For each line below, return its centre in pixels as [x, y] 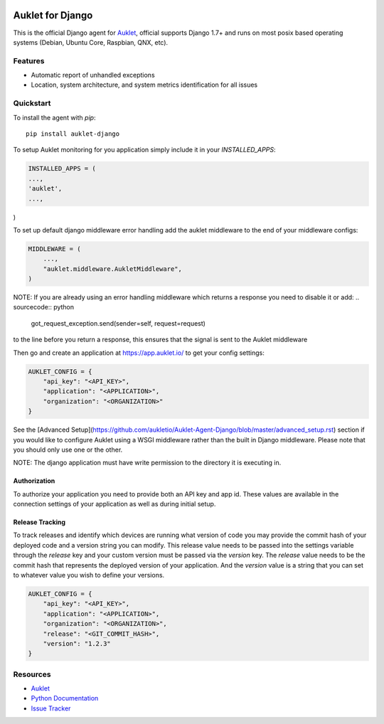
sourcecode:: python [44, 307]
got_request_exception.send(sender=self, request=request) [118, 323]
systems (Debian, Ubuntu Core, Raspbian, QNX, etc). [91, 42]
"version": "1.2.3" [77, 643]
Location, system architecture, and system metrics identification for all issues [144, 85]
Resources [32, 674]
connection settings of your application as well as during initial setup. [114, 504]
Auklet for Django [53, 15]
